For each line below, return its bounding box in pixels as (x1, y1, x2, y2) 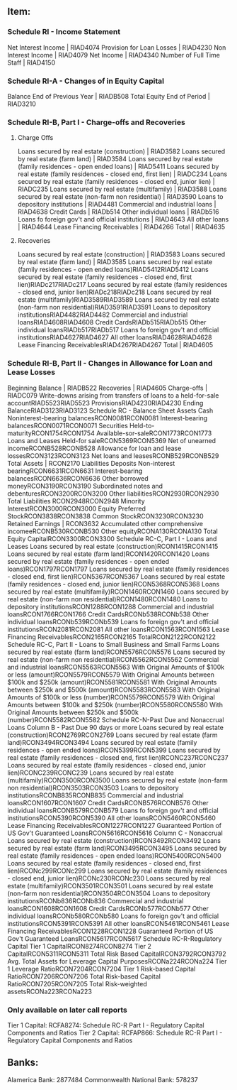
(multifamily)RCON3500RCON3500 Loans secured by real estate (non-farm (7, 775, 229, 784)
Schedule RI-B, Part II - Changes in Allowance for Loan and (7, 359, 213, 369)
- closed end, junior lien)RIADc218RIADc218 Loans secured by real (17, 288, 212, 297)
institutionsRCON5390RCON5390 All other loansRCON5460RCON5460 (7, 813, 216, 822)
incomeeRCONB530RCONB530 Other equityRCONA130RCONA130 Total (7, 527, 218, 535)
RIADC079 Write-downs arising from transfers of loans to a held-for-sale (7, 391, 219, 400)
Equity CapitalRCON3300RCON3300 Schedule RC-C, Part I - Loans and (7, 534, 217, 543)
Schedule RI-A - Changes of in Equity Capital (7, 76, 165, 86)
